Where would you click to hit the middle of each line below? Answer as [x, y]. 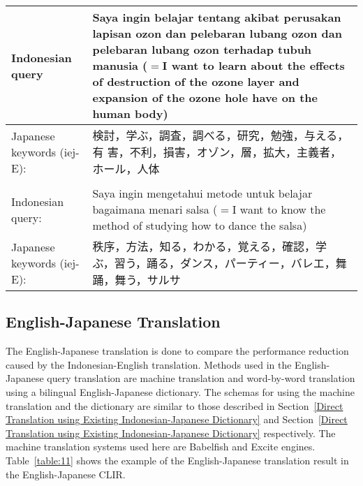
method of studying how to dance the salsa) [200, 225]
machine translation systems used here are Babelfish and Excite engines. [161, 447]
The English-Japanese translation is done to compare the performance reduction [177, 351]
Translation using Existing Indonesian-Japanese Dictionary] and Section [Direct [177, 419]
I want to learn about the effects [253, 65]
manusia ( [120, 65]
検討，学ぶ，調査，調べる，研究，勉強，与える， [221, 135]
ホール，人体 [126, 169]
